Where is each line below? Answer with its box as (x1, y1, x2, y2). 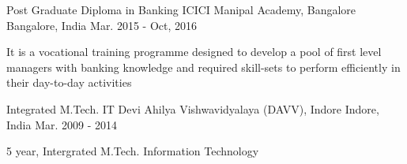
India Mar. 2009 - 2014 (6, 116, 118, 132)
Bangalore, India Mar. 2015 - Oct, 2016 (6, 17, 198, 33)
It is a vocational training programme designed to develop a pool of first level (6, 43, 382, 60)
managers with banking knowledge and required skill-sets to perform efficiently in (6, 58, 401, 75)
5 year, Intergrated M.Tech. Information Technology (6, 143, 259, 159)
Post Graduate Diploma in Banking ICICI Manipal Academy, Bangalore (6, 2, 356, 17)
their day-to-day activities (6, 74, 132, 91)
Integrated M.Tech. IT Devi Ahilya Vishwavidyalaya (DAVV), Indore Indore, (6, 100, 379, 117)
